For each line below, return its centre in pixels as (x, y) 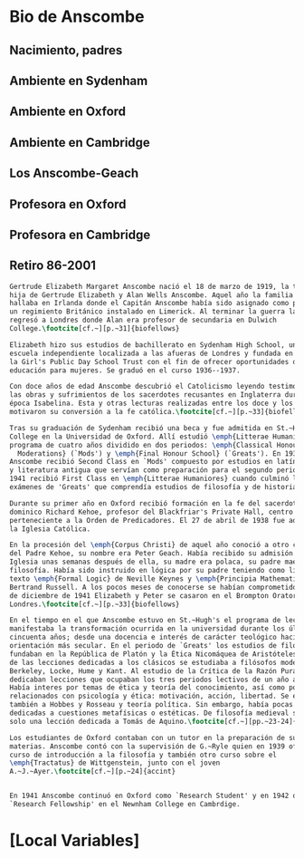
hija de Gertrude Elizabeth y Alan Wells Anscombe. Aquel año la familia (152, 295)
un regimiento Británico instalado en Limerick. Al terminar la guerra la (153, 312)
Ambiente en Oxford (68, 112)
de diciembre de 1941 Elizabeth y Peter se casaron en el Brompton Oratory (155, 595)
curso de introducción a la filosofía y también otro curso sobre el (143, 755)
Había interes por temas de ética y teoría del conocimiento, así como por (155, 688)
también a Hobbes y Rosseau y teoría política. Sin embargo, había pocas (152, 705)
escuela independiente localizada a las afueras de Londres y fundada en (152, 353)
